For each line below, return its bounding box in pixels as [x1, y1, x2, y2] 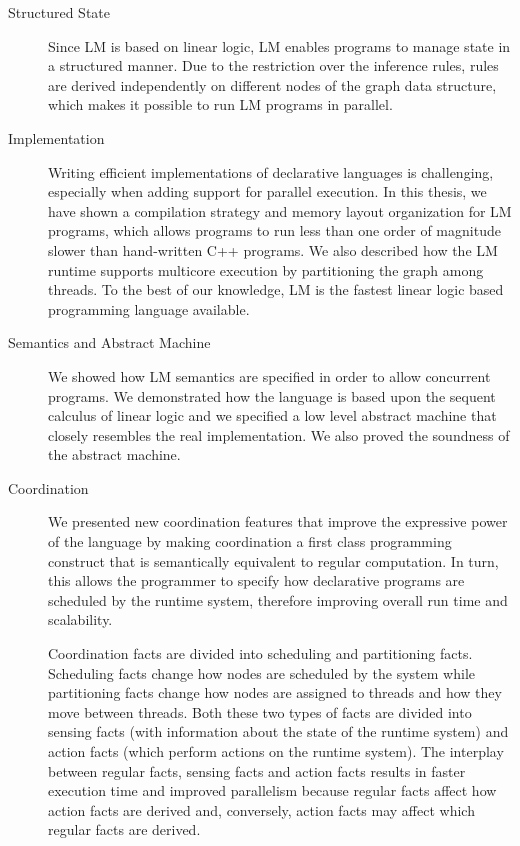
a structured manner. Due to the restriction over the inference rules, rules [48, 55, 499, 76]
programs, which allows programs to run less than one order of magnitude [48, 220, 501, 241]
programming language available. [48, 298, 250, 319]
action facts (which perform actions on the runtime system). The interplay [48, 741, 504, 761]
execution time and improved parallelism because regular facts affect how [48, 780, 497, 801]
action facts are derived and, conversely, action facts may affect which [48, 799, 475, 820]
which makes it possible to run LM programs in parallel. [48, 94, 393, 115]
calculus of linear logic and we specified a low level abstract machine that [48, 405, 497, 426]
